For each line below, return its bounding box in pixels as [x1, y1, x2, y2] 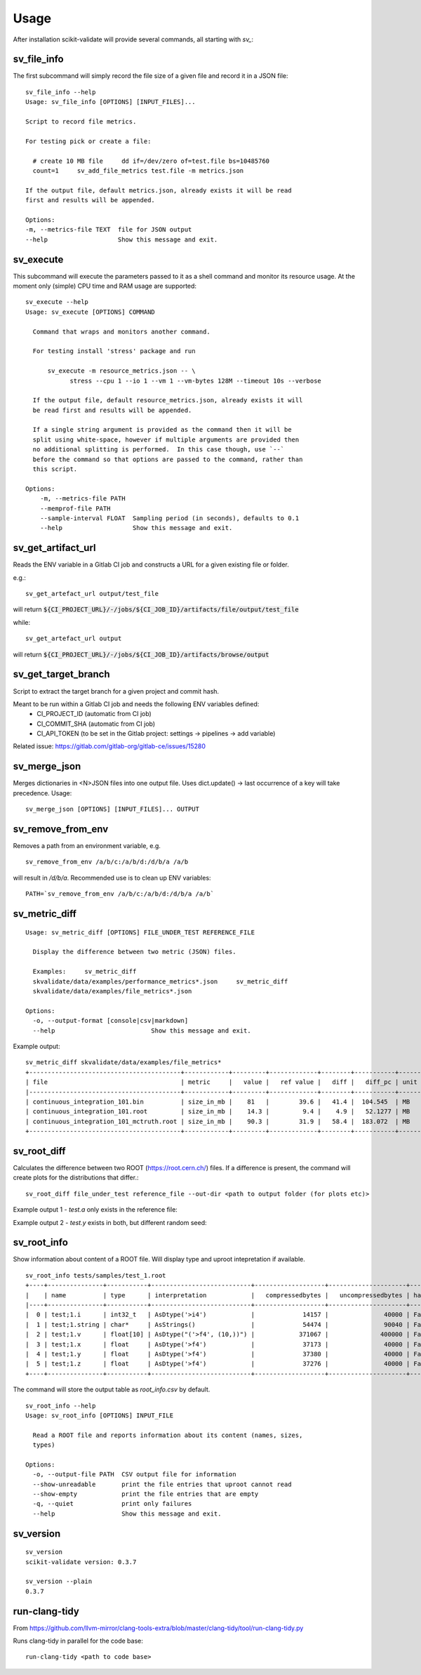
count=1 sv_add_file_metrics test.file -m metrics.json [32, 166, 244, 175]
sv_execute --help [25, 298, 89, 306]
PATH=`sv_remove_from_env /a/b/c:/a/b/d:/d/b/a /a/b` [25, 890, 214, 898]
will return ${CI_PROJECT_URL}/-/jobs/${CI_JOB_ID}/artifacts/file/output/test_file [13, 605, 299, 614]
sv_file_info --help [25, 88, 96, 96]
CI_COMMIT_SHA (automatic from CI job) [36, 720, 156, 728]
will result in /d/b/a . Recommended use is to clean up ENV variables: [13, 873, 211, 882]
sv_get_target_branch [13, 668, 110, 680]
